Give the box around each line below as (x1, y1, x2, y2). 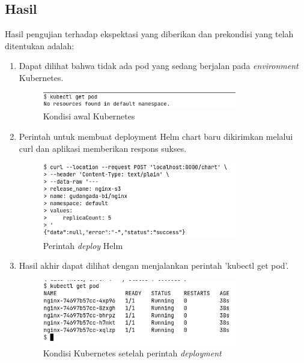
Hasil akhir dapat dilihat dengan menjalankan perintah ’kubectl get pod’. (19, 259, 289, 272)
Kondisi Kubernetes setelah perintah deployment (43, 347, 222, 359)
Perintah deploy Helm (43, 239, 123, 251)
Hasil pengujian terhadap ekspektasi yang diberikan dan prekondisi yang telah (5, 28, 294, 40)
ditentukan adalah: (5, 39, 74, 52)
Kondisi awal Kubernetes (43, 110, 135, 122)
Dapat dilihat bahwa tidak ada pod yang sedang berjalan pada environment (19, 59, 299, 72)
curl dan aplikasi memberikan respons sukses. (19, 142, 187, 154)
